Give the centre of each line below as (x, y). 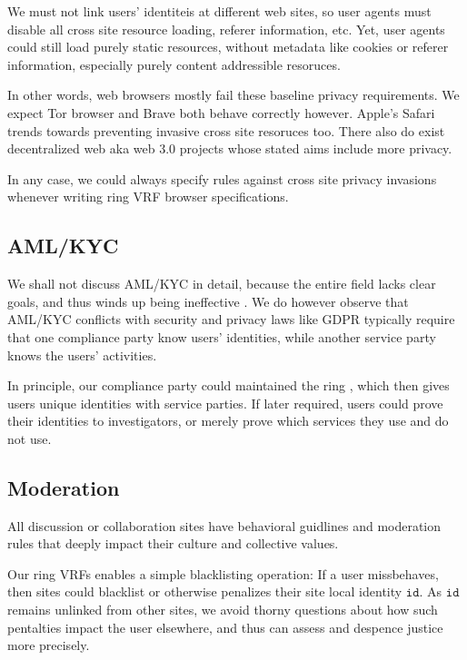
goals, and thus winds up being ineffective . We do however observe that (208, 301)
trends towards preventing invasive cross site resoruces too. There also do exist (226, 130)
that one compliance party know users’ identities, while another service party (222, 336)
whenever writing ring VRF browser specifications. (148, 197)
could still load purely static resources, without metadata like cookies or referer (228, 47)
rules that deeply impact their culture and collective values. (173, 543)
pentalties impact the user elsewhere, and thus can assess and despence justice (225, 627)
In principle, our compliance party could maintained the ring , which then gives (229, 385)
